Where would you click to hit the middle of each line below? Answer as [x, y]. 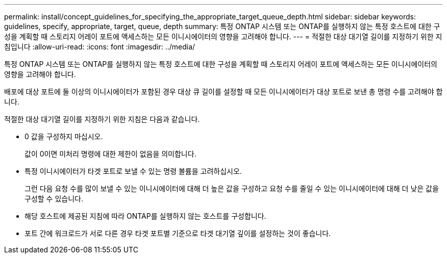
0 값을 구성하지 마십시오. [64, 136]
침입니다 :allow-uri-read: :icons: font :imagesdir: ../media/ [100, 47]
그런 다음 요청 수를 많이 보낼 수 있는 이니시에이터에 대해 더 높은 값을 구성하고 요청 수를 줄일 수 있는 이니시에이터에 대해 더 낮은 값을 [232, 188]
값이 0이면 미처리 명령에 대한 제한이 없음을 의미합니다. [110, 154]
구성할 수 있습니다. [54, 199]
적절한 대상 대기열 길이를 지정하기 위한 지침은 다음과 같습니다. [102, 119]
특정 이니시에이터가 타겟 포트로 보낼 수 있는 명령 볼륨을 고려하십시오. [133, 171]
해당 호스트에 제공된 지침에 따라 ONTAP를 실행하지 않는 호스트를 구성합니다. [145, 216]
